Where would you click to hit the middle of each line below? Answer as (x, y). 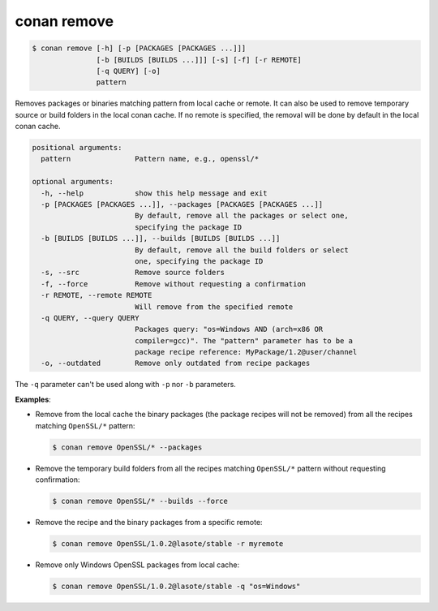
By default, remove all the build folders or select (241, 250)
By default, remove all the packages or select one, (241, 216)
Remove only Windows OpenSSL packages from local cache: (137, 565)
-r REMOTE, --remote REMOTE (97, 295)
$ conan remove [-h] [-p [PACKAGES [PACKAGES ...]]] (139, 48)
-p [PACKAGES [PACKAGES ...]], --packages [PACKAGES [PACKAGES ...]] (182, 204)
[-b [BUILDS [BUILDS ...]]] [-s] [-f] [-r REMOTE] (199, 60)
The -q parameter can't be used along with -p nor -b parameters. (126, 385)
